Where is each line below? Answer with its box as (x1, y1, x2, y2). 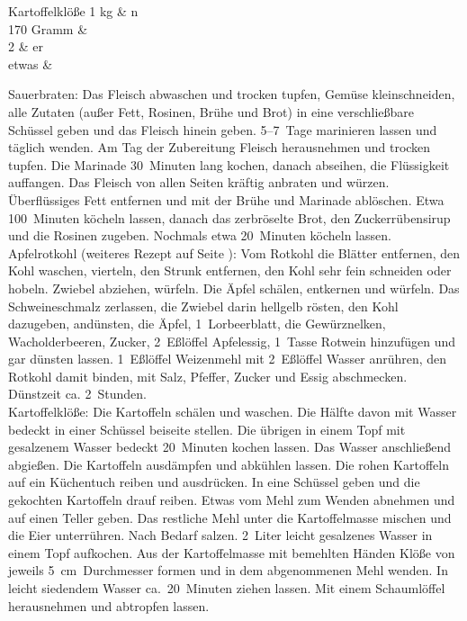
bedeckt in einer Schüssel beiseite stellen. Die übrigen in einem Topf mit (8, 419, 406, 438)
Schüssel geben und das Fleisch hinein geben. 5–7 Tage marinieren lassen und (8, 120, 437, 139)
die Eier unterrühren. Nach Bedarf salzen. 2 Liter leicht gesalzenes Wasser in (8, 526, 433, 544)
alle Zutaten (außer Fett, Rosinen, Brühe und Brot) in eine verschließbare (8, 102, 415, 121)
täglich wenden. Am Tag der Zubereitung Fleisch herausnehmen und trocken (8, 138, 431, 157)
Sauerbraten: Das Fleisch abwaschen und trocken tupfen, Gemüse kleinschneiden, (8, 85, 455, 103)
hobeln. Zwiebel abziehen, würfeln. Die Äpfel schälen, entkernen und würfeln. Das (8, 278, 460, 297)
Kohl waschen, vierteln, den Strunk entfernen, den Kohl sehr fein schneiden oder (8, 261, 452, 280)
